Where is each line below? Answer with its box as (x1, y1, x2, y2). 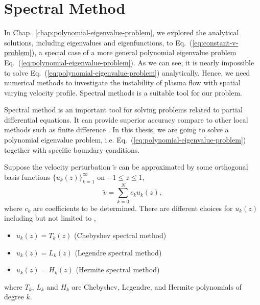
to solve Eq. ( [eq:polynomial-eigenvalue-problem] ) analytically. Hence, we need (4, 67, 250, 78)
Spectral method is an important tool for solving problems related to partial (4, 104, 243, 115)
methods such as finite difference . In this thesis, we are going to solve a (4, 124, 229, 135)
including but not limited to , (4, 213, 96, 223)
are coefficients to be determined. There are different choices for (33, 202, 233, 213)
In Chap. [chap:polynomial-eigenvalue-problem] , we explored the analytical (4, 27, 239, 38)
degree (4, 291, 24, 302)
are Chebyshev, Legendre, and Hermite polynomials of (72, 281, 242, 292)
